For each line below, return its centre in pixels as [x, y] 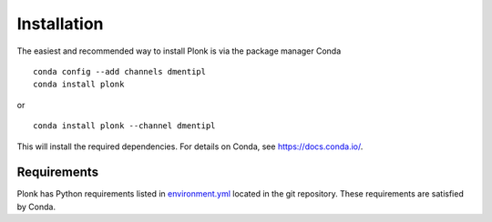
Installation [60, 24]
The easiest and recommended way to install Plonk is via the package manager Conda [179, 51]
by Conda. [36, 207]
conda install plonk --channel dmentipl [124, 126]
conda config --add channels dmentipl [120, 71]
